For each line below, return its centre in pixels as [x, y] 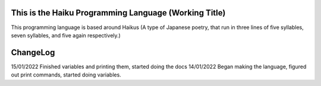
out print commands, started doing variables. [66, 75]
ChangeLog [33, 52]
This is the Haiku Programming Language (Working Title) [118, 13]
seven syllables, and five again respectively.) [66, 35]
